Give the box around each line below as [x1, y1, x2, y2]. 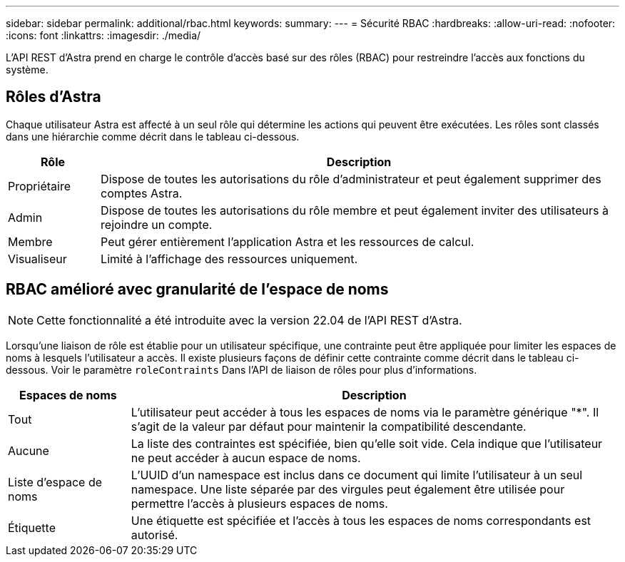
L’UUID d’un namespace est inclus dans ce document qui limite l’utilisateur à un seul [131, 467, 583, 482]
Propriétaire [8, 178, 71, 193]
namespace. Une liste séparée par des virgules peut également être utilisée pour [131, 481, 565, 496]
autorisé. [131, 527, 178, 542]
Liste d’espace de [8, 474, 103, 489]
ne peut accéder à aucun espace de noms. [131, 450, 361, 465]
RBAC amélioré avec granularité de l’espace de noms [6, 280, 389, 299]
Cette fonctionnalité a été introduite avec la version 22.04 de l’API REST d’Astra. [36, 312, 462, 327]
